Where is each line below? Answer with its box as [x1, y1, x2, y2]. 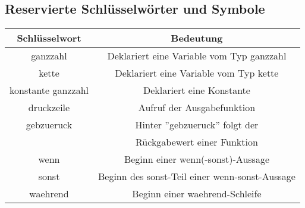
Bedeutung [171, 31, 223, 45]
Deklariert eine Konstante [143, 83, 250, 97]
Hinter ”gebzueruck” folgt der [135, 118, 259, 132]
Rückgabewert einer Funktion [136, 135, 258, 149]
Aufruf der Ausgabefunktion [138, 100, 256, 115]
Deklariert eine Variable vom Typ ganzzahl [107, 49, 287, 63]
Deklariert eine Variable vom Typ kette [115, 66, 279, 80]
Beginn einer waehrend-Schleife [132, 187, 262, 201]
